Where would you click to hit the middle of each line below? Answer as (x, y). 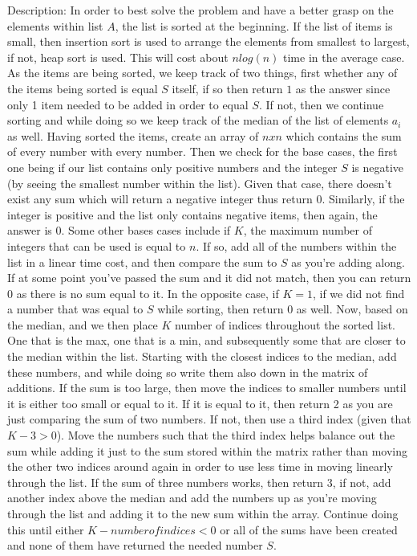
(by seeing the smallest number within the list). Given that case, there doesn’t (200, 183)
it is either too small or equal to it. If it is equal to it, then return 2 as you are (200, 403)
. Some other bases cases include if (146, 230)
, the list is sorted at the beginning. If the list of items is (254, 25)
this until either (46, 529)
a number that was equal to (75, 309)
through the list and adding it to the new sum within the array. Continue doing (203, 513)
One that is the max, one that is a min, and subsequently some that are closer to (206, 340)
